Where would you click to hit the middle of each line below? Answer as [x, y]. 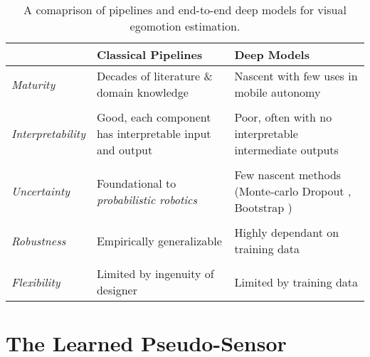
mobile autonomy [277, 92]
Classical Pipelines [149, 54]
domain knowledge [142, 92]
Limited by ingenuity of [155, 273]
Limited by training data [296, 282]
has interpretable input [154, 133]
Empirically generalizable [159, 240]
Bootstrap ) [263, 207]
